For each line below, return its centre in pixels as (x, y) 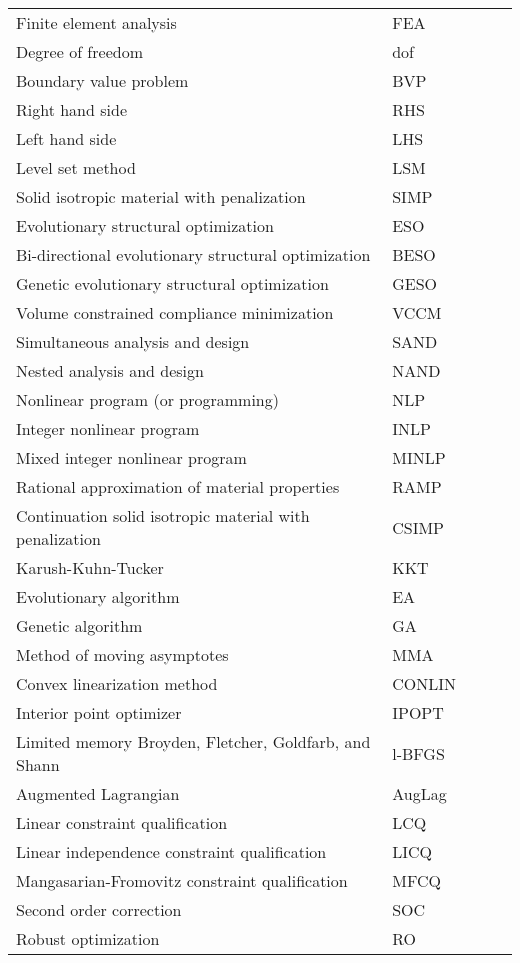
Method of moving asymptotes (122, 654)
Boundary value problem (102, 80)
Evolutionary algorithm (98, 596)
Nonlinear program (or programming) (147, 399)
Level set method (76, 167)
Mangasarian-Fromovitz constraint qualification (182, 880)
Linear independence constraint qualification (171, 851)
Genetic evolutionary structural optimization (172, 283)
